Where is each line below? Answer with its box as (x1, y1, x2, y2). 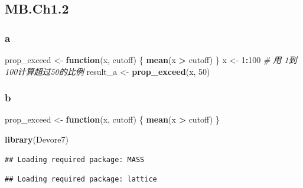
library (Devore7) (5, 133, 69, 145)
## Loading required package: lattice (5, 175, 157, 184)
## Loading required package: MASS (5, 155, 145, 164)
